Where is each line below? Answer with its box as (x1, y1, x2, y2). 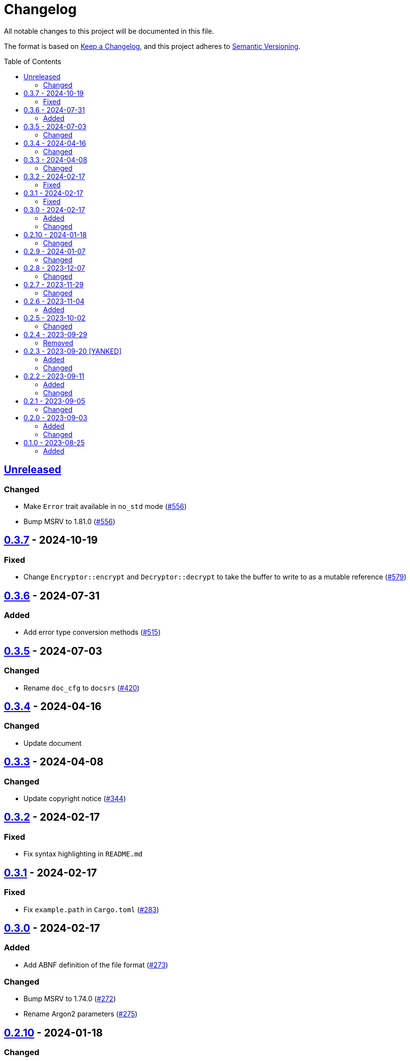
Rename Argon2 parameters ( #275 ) (23, 1010, 137, 1018)
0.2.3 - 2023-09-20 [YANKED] (23, 346, 122, 355)
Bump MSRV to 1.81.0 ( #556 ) (23, 517, 115, 526)
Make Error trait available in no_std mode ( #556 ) (23, 502, 187, 510)
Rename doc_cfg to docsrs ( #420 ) (23, 683, 140, 692)
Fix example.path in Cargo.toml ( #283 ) (23, 905, 159, 914)
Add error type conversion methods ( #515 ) (23, 628, 161, 637)
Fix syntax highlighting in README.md (23, 850, 143, 858)
